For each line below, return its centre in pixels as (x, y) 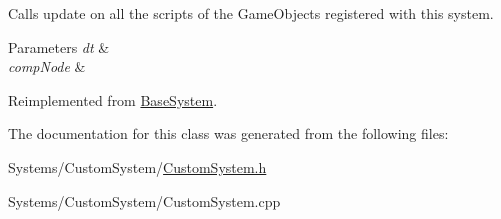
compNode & (47, 66)
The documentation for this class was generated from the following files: (228, 133)
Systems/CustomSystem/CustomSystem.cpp (144, 200)
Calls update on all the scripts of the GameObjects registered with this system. (251, 13)
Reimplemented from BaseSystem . (113, 99)
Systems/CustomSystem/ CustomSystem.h (137, 166)
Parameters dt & (59, 46)
